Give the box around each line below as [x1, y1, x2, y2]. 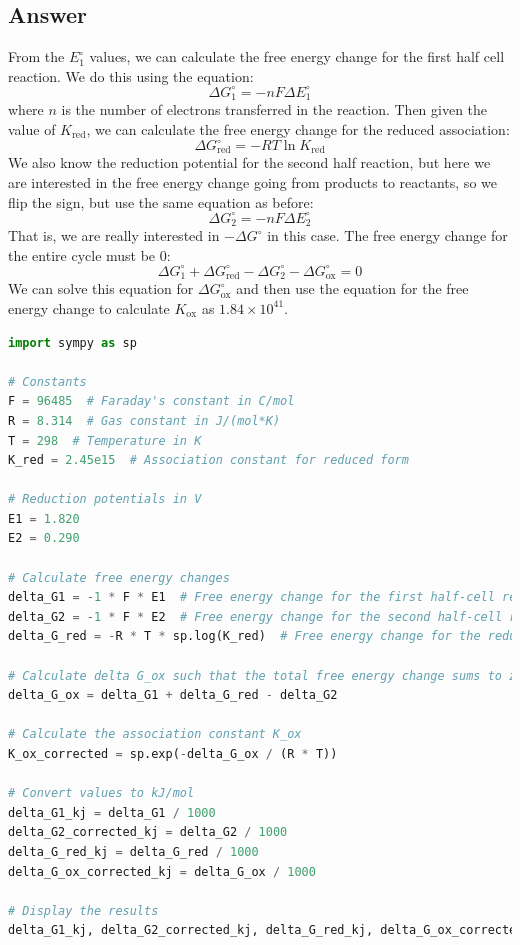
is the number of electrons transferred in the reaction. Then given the [61, 99, 488, 120]
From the [8, 46, 65, 67]
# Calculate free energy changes [8, 570, 230, 585]
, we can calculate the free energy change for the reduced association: [86, 118, 510, 139]
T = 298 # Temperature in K [8, 433, 202, 448]
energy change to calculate [8, 297, 170, 318]
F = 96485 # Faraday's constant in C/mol [8, 394, 295, 409]
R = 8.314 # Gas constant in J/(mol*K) [8, 413, 281, 428]
